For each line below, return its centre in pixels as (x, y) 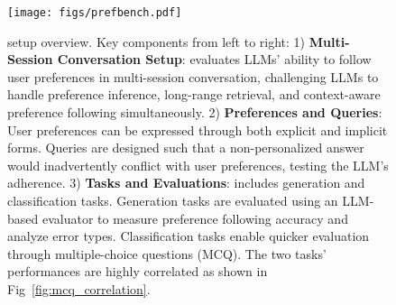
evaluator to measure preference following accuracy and (195, 218)
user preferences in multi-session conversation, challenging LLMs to (193, 76)
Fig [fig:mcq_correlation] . (79, 288)
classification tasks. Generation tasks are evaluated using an (173, 200)
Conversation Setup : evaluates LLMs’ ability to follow (214, 59)
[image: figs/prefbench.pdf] (95, 13)
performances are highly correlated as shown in (138, 271)
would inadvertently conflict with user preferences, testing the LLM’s (198, 165)
